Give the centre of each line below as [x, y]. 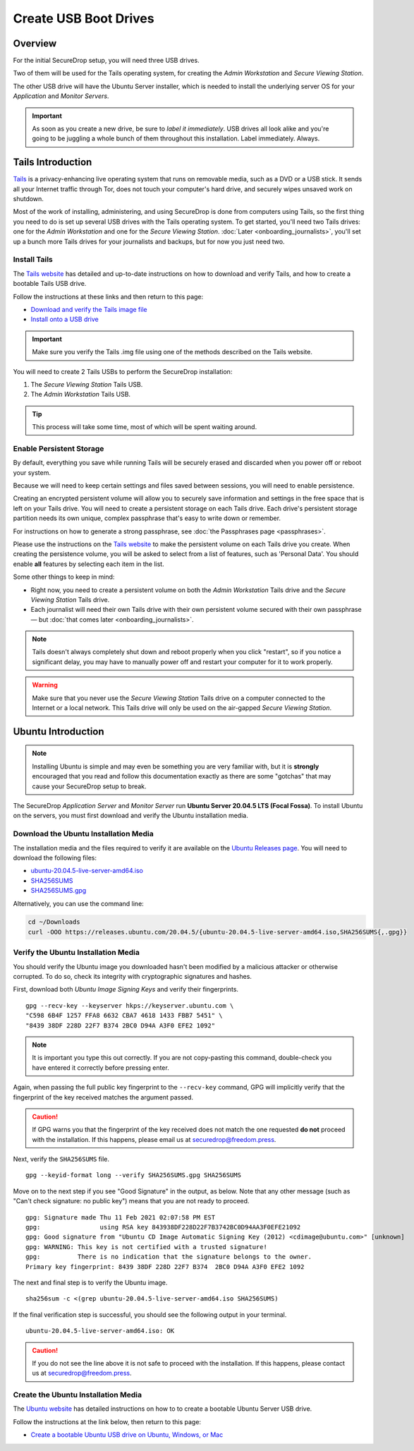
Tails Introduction [53, 162]
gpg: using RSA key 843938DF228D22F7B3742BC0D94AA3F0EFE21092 [163, 1227]
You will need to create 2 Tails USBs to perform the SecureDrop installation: [123, 371]
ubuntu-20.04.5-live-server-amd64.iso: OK [100, 1331]
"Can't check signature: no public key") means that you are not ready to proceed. [131, 1201]
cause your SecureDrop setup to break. [90, 786]
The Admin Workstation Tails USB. [80, 395]
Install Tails [33, 260]
